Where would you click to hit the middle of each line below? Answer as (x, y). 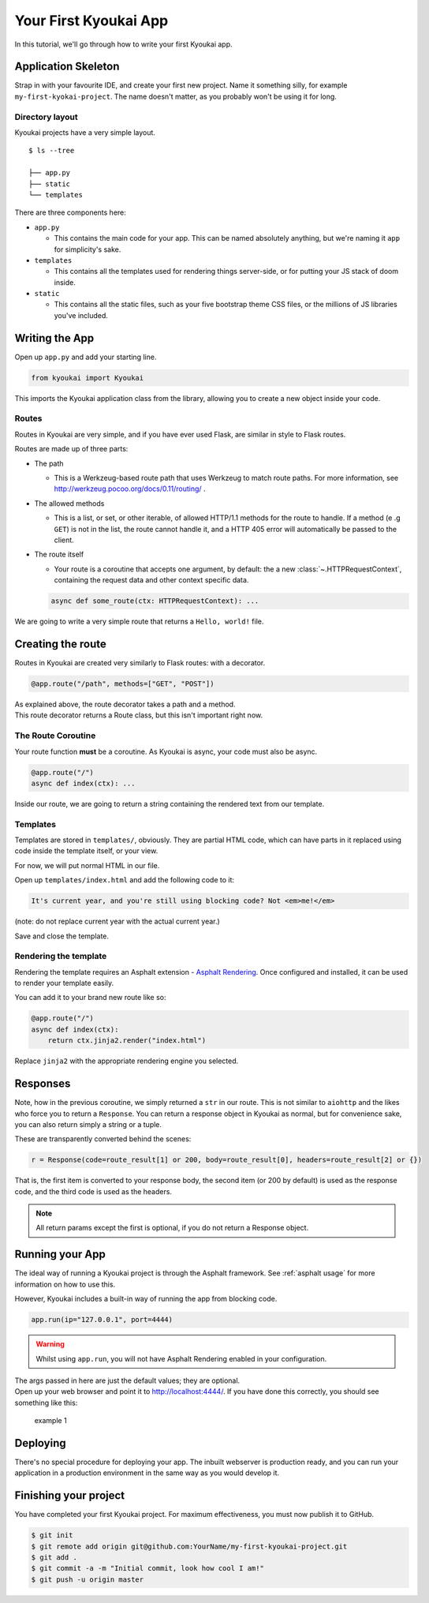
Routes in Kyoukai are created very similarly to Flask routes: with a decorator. (140, 663)
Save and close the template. (62, 936)
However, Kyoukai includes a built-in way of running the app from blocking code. (146, 1299)
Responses (43, 1084)
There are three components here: (70, 212)
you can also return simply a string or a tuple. (88, 1124)
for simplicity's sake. (88, 249)
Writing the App (54, 338)
